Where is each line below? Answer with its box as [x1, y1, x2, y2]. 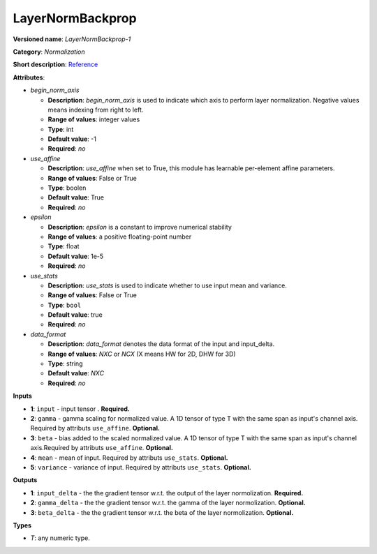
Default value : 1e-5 [47, 252, 104, 260]
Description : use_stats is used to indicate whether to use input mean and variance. [47, 281, 288, 290]
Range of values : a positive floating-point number [47, 232, 192, 241]
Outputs [13, 476, 38, 484]
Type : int [47, 125, 74, 133]
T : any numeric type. [30, 534, 90, 542]
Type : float [47, 242, 80, 250]
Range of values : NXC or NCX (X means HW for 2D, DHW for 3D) [47, 350, 237, 358]
